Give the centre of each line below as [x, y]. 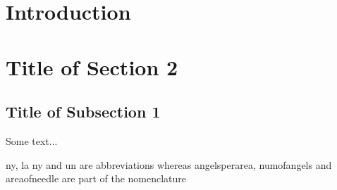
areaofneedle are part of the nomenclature [96, 178]
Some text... [32, 140]
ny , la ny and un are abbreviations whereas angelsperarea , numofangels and [169, 164]
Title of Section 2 [92, 66]
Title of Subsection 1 [83, 112]
